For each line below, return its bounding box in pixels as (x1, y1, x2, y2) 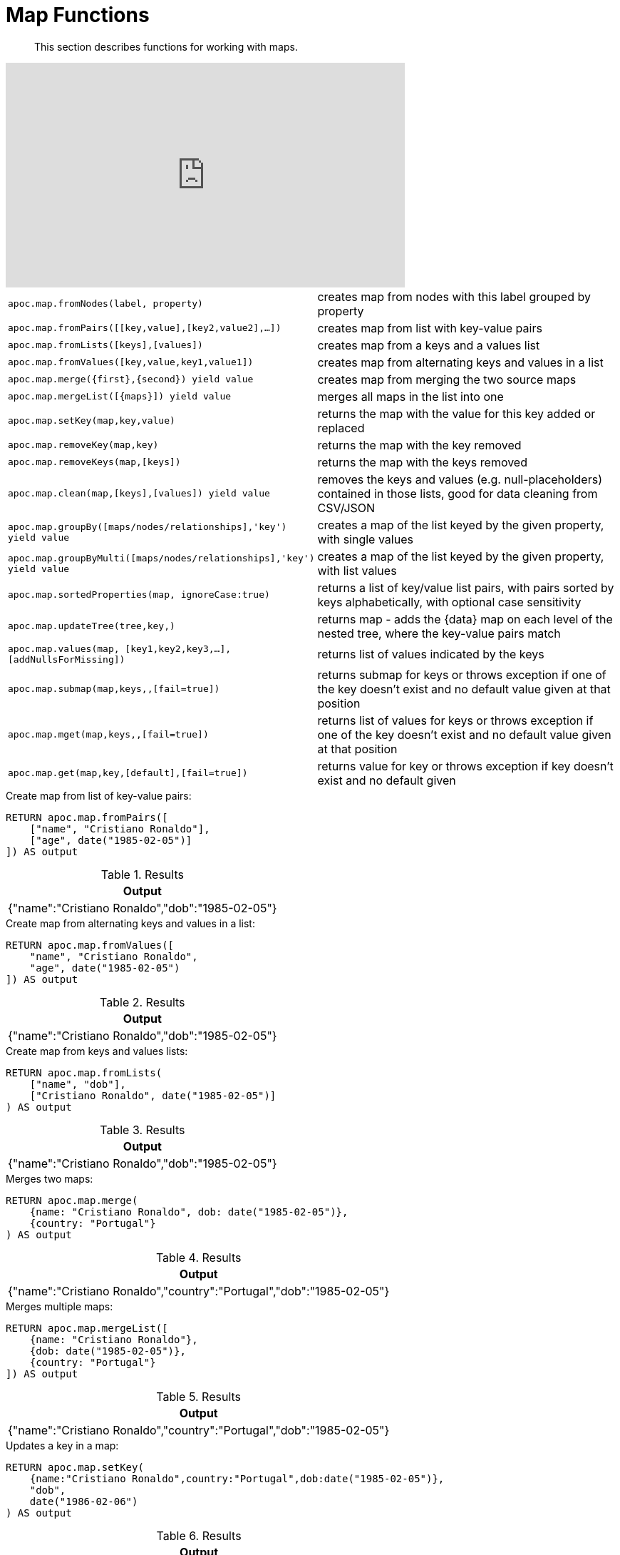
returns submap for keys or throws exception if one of (317, 667, 606, 682)
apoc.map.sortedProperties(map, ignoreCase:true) (8, 589, 270, 601)
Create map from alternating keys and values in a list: (6, 917, 255, 929)
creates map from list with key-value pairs (317, 320, 542, 335)
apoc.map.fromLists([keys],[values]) (8, 340, 203, 351)
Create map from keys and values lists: (6, 1044, 188, 1057)
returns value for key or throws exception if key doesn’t (317, 758, 614, 773)
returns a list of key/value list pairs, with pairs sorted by (317, 580, 614, 595)
